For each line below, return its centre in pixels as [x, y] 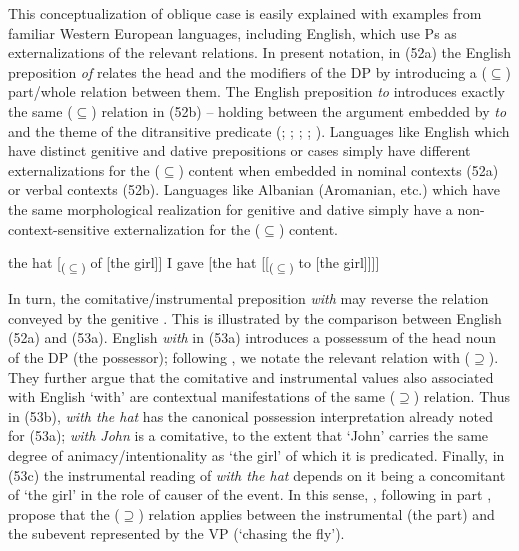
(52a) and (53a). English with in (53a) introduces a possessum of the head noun [252, 337]
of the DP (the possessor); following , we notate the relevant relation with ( [239, 357]
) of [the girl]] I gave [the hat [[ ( [177, 263]
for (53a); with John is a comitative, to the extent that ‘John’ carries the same [248, 435]
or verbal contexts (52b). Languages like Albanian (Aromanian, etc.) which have [254, 189]
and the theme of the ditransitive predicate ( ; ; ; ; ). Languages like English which [259, 130]
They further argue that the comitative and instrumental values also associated [251, 376]
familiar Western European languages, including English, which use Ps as [232, 32]
